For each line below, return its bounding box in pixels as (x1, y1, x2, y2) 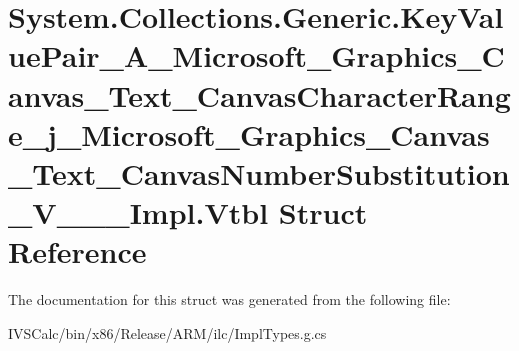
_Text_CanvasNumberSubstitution (8, 152, 510, 193)
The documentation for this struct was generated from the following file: (8, 289, 451, 310)
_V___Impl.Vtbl (8, 192, 269, 233)
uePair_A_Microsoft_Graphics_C (8, 35, 505, 76)
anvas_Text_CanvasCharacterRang (8, 74, 511, 115)
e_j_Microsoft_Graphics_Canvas (8, 113, 490, 154)
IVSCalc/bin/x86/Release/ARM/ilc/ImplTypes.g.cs (8, 322, 327, 343)
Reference (8, 231, 147, 272)
